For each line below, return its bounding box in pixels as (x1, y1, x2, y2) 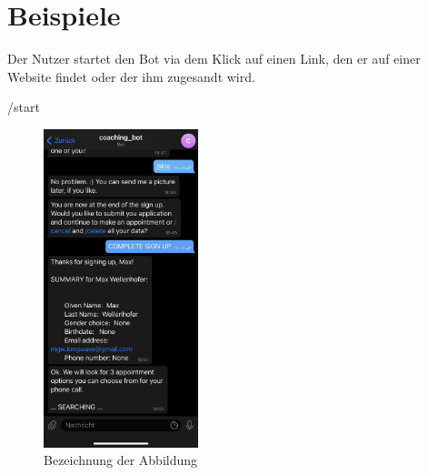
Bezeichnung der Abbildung (44, 450, 198, 470)
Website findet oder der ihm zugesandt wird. (7, 66, 255, 86)
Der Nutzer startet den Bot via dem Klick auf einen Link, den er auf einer (7, 49, 421, 68)
